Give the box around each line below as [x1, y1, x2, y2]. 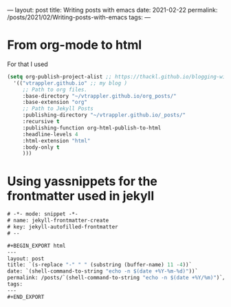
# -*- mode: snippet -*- [7, 211, 78, 218]
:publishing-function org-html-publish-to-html [22, 124, 162, 131]
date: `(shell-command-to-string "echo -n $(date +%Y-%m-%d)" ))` [7, 268, 198, 275]
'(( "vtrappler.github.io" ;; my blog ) [13, 79, 128, 87]
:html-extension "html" [22, 137, 91, 144]
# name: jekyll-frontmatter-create [7, 217, 109, 224]
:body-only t [22, 144, 60, 151]
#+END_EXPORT [7, 293, 45, 300]
